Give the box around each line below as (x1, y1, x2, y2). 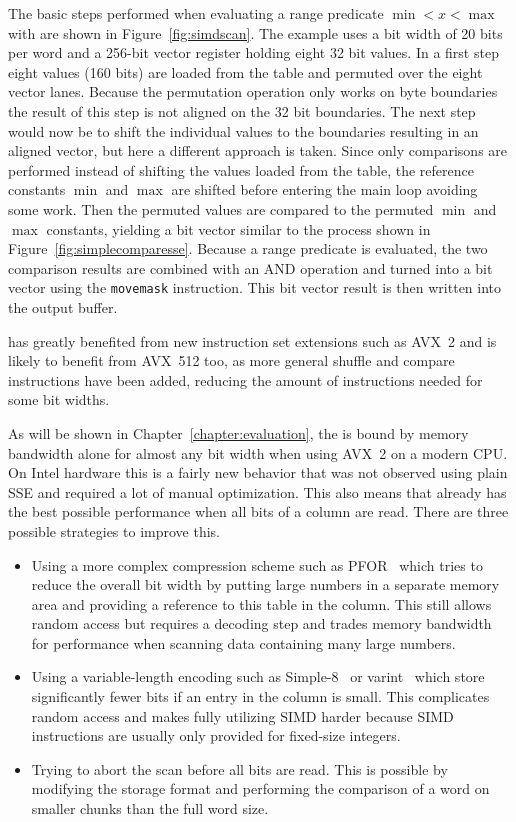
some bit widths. (8, 389, 110, 410)
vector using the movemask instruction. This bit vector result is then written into (8, 277, 502, 298)
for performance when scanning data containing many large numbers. (31, 632, 456, 653)
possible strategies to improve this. (8, 520, 221, 541)
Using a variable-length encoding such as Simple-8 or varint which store (31, 666, 485, 687)
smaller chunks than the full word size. (31, 798, 269, 819)
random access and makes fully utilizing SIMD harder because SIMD (31, 705, 454, 726)
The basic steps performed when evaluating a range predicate (8, 3, 384, 23)
